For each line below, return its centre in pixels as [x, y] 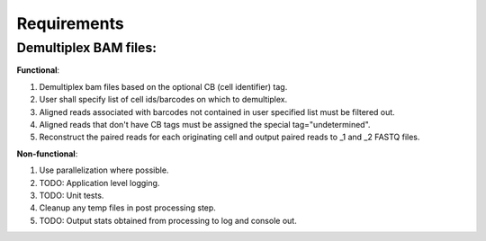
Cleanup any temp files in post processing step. [127, 208]
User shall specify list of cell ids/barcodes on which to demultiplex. [163, 100]
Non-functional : [47, 154]
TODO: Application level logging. [99, 183]
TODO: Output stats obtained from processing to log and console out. [168, 220]
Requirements [71, 23]
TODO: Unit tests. [72, 195]
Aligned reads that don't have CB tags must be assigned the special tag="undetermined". [205, 124]
